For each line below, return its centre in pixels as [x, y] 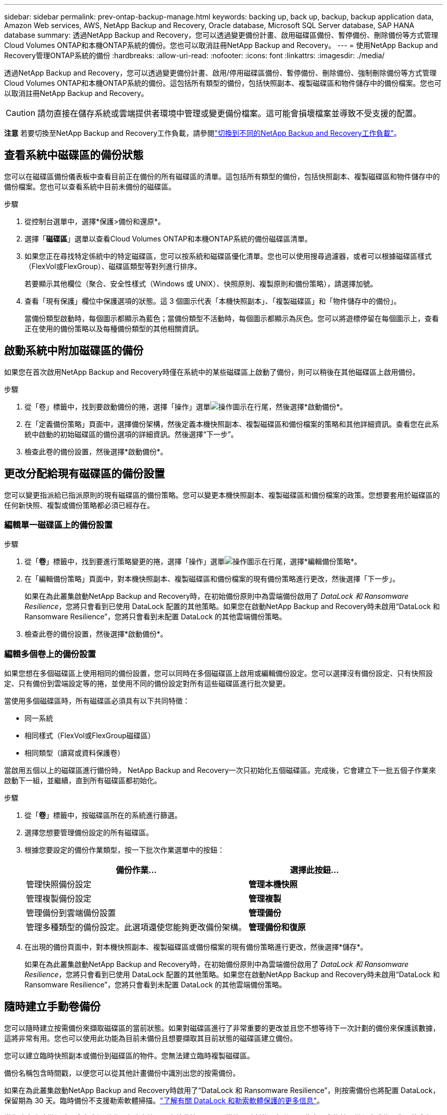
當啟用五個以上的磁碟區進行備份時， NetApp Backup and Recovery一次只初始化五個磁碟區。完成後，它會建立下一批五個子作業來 [220, 770]
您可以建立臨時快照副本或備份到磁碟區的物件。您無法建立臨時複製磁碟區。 [129, 1055]
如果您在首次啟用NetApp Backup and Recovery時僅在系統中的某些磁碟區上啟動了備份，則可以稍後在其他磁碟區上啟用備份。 [212, 372]
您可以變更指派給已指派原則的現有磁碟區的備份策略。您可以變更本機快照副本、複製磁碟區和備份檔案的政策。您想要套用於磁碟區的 [222, 495]
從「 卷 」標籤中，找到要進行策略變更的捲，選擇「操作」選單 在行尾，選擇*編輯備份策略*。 [193, 562]
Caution [21, 113]
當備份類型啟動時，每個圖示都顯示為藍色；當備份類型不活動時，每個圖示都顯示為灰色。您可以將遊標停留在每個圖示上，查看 [232, 318]
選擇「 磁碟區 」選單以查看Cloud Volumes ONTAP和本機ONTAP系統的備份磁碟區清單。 [168, 238]
